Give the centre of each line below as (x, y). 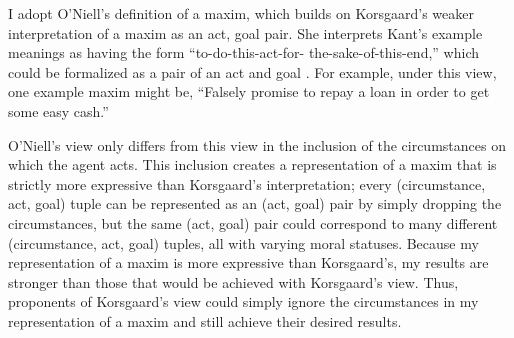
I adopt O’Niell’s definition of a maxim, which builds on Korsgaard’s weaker (241, 13)
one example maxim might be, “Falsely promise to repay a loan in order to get (249, 91)
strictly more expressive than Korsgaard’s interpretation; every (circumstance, (247, 183)
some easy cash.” (58, 110)
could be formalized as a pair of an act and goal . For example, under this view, (252, 71)
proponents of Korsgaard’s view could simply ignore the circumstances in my (243, 301)
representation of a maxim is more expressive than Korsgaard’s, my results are (248, 262)
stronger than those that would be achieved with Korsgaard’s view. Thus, (233, 281)
